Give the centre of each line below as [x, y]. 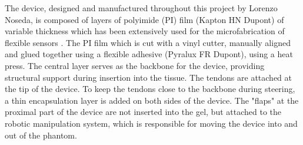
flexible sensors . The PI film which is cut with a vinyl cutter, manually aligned [148, 42]
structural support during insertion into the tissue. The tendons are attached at [149, 77]
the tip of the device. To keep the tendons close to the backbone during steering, [150, 89]
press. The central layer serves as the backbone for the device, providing [135, 65]
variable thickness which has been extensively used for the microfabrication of [145, 31]
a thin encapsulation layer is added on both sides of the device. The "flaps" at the [152, 100]
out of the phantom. [41, 135]
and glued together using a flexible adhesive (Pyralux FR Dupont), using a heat [149, 54]
